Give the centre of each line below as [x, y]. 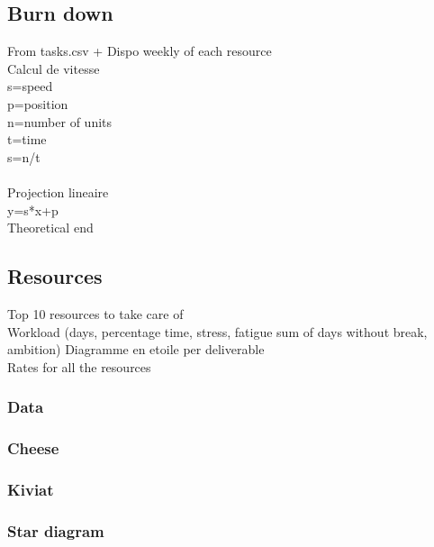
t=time [27, 139]
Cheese [33, 448]
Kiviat [31, 489]
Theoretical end [50, 228]
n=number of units [60, 121]
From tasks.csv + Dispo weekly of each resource [140, 51]
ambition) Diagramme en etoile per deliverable [136, 349]
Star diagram [56, 530]
